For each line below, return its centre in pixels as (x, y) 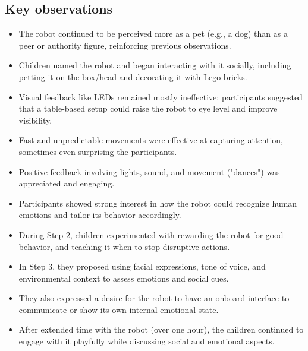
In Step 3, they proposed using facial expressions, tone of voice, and (142, 266)
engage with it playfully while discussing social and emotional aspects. (147, 341)
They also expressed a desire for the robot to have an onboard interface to (154, 298)
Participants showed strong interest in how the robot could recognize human (158, 203)
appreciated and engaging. (67, 183)
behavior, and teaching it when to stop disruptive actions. (124, 246)
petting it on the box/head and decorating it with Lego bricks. (133, 76)
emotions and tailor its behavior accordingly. (100, 215)
